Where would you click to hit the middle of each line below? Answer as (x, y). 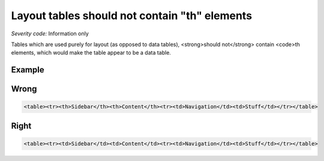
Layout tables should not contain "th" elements (131, 16)
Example (28, 70)
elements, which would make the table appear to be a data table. (91, 53)
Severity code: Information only (50, 34)
